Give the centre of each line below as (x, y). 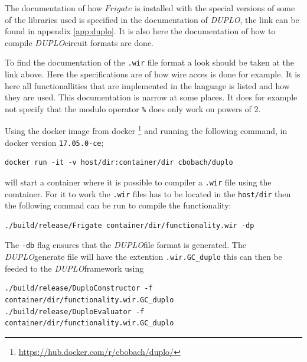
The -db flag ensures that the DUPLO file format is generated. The (125, 245)
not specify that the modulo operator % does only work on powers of (128, 108)
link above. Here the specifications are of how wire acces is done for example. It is (153, 74)
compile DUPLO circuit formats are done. (79, 42)
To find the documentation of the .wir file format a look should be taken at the (150, 62)
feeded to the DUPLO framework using (74, 268)
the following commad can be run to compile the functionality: (118, 205)
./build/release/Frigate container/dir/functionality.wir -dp (130, 225)
